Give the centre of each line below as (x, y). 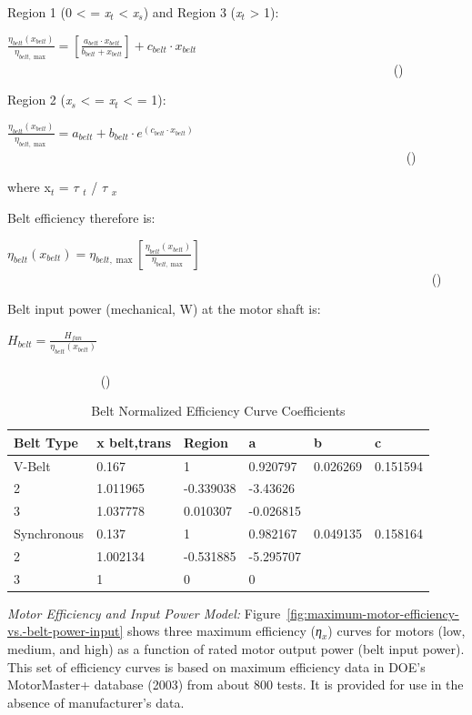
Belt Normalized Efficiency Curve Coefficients (218, 411)
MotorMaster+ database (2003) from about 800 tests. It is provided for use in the (236, 685)
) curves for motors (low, (397, 631)
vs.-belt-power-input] (65, 631)
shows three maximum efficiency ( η (224, 631)
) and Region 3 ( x (192, 12)
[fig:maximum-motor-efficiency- (373, 613)
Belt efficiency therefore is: (81, 217)
